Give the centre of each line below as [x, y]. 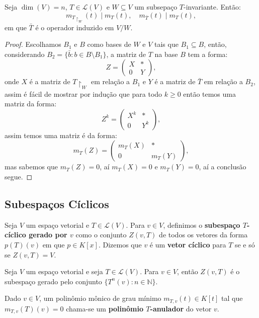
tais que [166, 44]
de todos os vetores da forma [203, 235]
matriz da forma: [31, 104]
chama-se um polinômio [105, 308]
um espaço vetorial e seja [64, 271]
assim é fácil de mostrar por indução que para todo [83, 93]
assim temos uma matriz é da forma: [61, 135]
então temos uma [209, 93]
